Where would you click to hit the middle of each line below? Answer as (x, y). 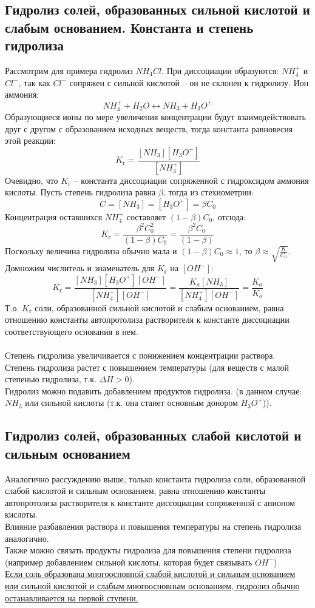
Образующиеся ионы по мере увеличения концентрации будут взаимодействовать (155, 117)
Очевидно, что (32, 180)
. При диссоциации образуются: (220, 70)
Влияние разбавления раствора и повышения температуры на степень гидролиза (153, 526)
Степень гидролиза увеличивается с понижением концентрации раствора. (140, 355)
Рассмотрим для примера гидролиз (69, 70)
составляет (146, 216)
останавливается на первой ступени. (72, 597)
